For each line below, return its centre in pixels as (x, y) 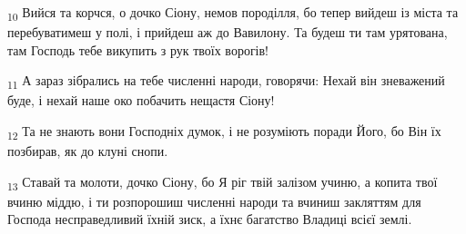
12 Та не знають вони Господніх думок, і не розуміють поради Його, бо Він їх (224, 132)
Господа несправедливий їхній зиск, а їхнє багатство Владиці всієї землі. (210, 219)
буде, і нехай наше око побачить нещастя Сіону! (141, 100)
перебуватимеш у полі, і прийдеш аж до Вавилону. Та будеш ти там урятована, (228, 32)
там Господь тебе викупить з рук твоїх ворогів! (138, 49)
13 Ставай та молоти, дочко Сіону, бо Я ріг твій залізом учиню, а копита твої (223, 182)
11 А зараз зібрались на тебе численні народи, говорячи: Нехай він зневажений (226, 82)
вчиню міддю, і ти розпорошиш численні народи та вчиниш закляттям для (214, 201)
